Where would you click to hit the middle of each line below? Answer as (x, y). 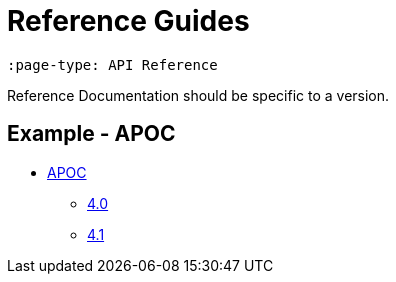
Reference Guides (128, 21)
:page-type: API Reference (112, 64)
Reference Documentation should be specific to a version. (198, 95)
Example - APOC (91, 134)
